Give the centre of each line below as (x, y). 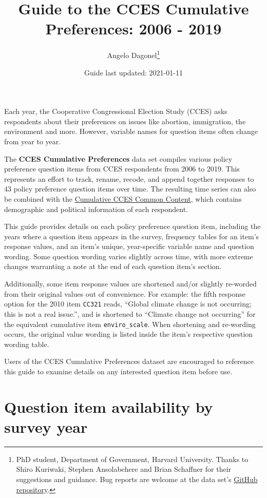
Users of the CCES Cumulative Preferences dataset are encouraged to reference (129, 361)
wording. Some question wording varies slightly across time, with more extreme (129, 256)
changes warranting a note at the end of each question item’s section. (113, 266)
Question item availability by (109, 406)
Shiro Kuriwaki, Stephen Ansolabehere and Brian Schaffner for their (124, 469)
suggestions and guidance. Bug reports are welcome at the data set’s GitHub (137, 479)
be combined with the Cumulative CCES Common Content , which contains (123, 198)
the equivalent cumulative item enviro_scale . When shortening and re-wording (130, 324)
